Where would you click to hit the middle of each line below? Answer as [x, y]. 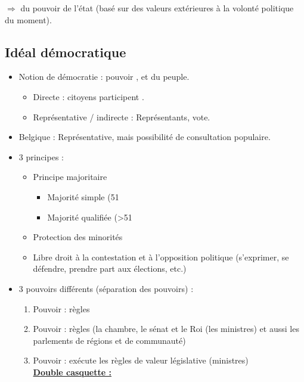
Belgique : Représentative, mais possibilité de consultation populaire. [145, 137]
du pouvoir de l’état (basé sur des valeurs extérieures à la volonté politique [157, 8]
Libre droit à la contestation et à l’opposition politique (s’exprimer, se [161, 257]
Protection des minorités [78, 237]
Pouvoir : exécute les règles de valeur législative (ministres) [141, 360]
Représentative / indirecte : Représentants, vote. [122, 117]
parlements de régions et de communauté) [109, 340]
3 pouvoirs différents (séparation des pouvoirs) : [106, 288]
